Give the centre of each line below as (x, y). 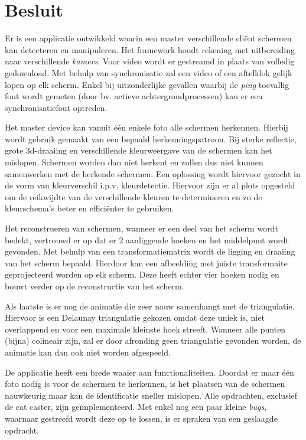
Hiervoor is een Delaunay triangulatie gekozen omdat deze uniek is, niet (135, 317)
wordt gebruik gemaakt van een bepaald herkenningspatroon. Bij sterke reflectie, (151, 138)
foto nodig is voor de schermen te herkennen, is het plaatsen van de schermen (145, 384)
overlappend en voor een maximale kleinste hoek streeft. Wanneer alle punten (145, 329)
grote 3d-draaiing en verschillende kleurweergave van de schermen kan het (139, 150)
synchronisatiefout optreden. (56, 107)
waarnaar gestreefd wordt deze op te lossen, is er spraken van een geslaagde (141, 418)
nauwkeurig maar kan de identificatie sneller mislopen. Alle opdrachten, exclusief (151, 395)
